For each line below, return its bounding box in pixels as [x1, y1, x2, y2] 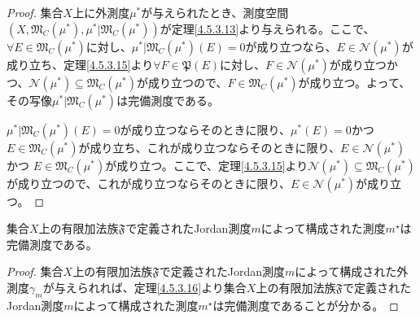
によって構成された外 [295, 263, 409, 280]
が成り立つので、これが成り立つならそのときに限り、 [7, 174, 291, 191]
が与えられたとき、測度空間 [141, 4, 289, 20]
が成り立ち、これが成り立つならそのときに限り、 [78, 138, 340, 155]
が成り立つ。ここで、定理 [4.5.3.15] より [105, 156, 308, 173]
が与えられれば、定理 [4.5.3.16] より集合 [42, 278, 247, 295]
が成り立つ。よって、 [298, 73, 411, 90]
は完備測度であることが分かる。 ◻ [212, 296, 399, 313]
